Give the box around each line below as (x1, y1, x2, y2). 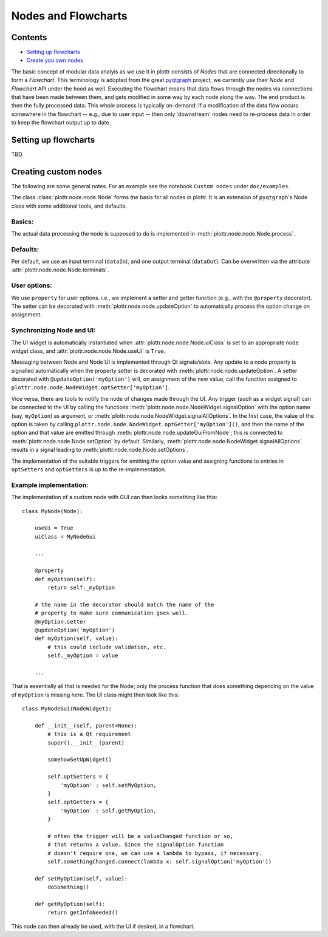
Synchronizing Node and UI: (11, 326, 97, 335)
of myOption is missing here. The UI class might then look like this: (11, 691, 179, 698)
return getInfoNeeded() (47, 909, 118, 916)
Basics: (11, 217, 34, 226)
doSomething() (47, 884, 90, 891)
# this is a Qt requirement (47, 731, 131, 738)
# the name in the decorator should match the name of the (34, 601, 214, 608)
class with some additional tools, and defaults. (11, 202, 127, 210)
